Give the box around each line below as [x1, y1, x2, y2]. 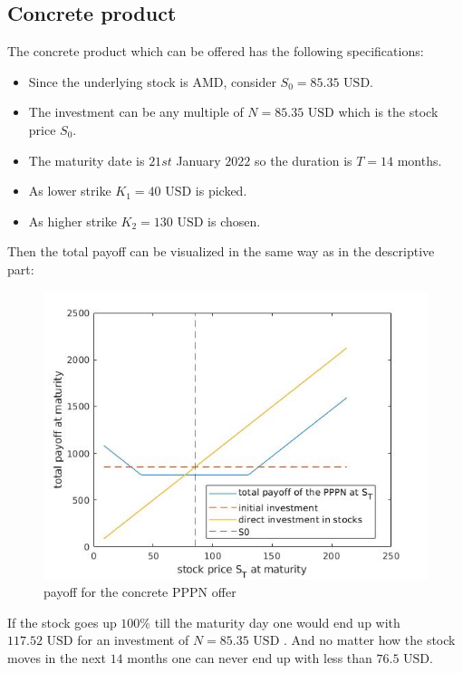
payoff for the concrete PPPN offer [43, 582, 236, 601]
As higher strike [28, 211, 117, 230]
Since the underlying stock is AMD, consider [28, 72, 276, 91]
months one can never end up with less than [127, 648, 372, 667]
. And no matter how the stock [283, 630, 456, 649]
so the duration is [255, 150, 352, 169]
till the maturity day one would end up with [154, 612, 400, 631]
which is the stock [338, 102, 439, 121]
